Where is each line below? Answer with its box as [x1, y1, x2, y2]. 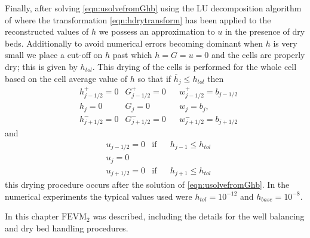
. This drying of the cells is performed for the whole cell [92, 60, 297, 72]
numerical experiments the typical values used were [5, 190, 192, 202]
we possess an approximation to [99, 25, 215, 38]
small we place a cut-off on [5, 48, 103, 61]
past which [112, 48, 152, 61]
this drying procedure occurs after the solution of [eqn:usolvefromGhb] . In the [5, 178, 290, 191]
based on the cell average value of [5, 72, 128, 84]
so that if [137, 72, 171, 84]
